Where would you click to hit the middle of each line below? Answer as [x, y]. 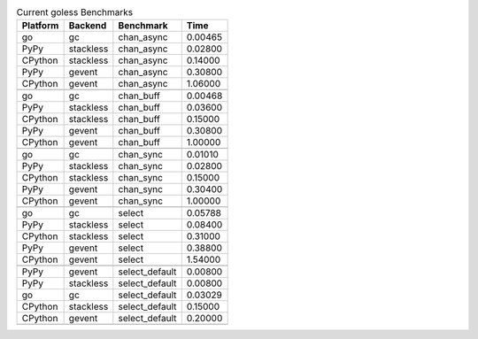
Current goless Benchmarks [75, 12]
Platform [40, 26]
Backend [88, 26]
